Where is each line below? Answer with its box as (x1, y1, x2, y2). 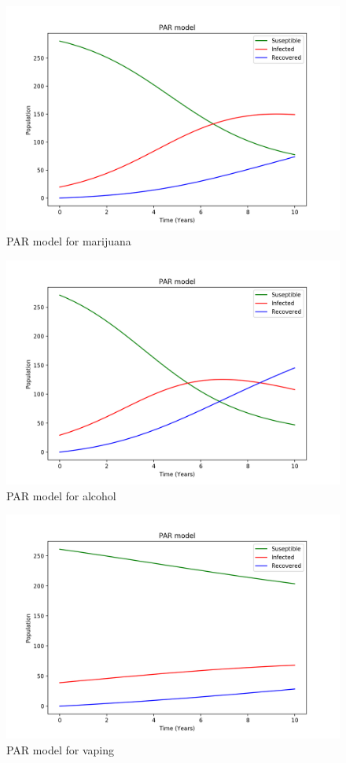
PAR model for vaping (6, 741, 114, 757)
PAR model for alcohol (6, 487, 116, 503)
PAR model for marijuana (6, 233, 131, 249)
